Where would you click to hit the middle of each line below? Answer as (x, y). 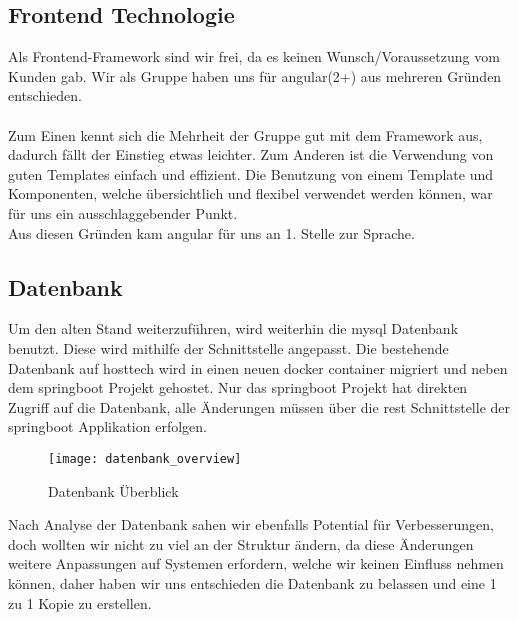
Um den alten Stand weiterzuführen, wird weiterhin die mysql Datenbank (233, 328)
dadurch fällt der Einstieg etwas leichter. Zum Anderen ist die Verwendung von (251, 154)
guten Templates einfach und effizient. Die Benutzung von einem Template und (250, 173)
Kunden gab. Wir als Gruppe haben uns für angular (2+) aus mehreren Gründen (255, 75)
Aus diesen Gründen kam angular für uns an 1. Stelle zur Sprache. (211, 232)
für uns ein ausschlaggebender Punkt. (123, 212)
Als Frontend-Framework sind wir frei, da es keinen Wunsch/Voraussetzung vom (254, 56)
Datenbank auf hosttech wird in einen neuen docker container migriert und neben (258, 367)
